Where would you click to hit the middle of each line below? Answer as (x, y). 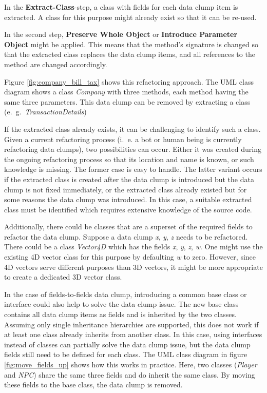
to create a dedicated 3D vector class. (63, 277)
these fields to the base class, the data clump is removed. (93, 385)
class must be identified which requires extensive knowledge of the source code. (128, 209)
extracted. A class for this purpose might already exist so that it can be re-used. (130, 17)
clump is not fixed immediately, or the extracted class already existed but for (126, 189)
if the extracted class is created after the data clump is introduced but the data (129, 179)
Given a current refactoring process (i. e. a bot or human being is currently (123, 139)
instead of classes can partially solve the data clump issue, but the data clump (127, 344)
